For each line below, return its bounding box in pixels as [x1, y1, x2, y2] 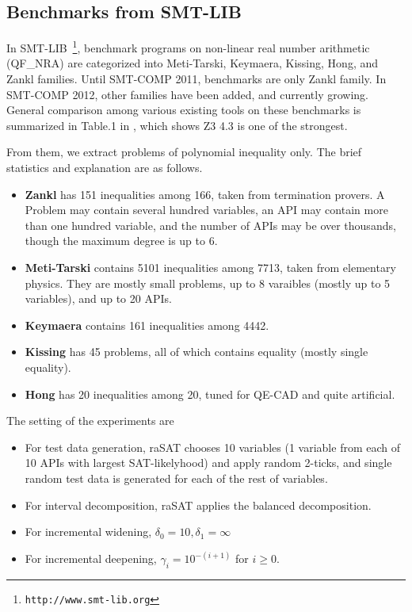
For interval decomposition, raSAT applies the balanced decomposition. [25, 496, 372, 513]
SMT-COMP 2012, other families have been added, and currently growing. [6, 86, 369, 102]
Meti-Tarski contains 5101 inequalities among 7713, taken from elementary [25, 258, 396, 275]
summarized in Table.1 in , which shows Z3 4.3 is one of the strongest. [6, 117, 348, 133]
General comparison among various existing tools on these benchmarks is [6, 101, 361, 118]
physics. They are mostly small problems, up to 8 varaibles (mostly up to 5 [25, 274, 391, 291]
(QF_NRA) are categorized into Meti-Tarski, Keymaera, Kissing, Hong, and [6, 55, 378, 71]
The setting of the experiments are [6, 412, 174, 429]
